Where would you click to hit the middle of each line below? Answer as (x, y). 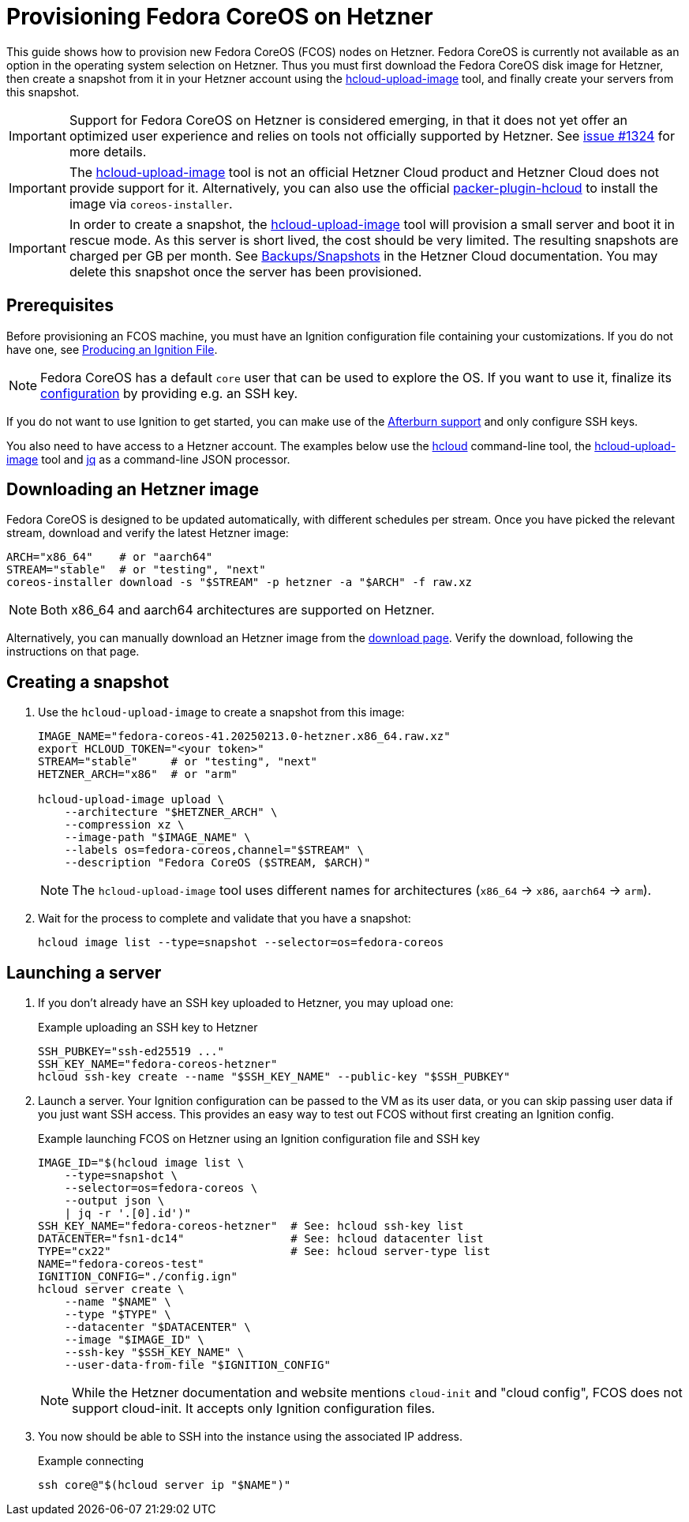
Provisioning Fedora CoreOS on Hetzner (220, 17)
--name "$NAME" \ (118, 1302)
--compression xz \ (124, 825)
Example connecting (91, 1461)
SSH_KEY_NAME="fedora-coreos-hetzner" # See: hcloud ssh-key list (251, 1226)
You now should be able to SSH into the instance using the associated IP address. (250, 1437)
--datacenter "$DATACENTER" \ (157, 1327)
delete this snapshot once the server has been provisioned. (245, 271)
